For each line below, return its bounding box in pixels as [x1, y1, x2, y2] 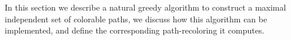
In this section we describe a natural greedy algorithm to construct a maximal [5, 1, 286, 13]
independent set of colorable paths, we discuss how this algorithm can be [5, 12, 267, 25]
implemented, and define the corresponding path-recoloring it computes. [5, 24, 265, 36]
